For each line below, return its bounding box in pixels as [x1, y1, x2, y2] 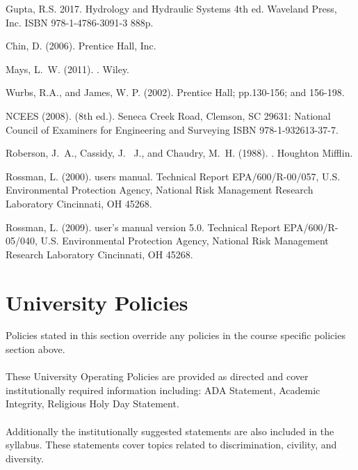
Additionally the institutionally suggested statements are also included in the [6, 423, 334, 438]
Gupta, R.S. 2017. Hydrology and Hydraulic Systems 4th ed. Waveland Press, [6, 1, 337, 15]
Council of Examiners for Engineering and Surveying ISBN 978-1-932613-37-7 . [6, 122, 339, 136]
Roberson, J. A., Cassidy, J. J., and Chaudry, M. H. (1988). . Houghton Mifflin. [6, 146, 353, 160]
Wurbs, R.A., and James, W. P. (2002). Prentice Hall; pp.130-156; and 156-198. [6, 85, 345, 100]
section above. [6, 342, 65, 357]
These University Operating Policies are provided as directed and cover [6, 369, 309, 384]
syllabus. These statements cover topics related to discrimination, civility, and [6, 437, 337, 452]
